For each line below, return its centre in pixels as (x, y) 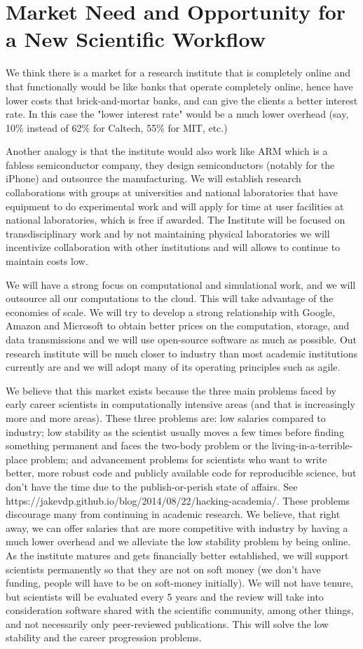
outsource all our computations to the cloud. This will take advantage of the (170, 298)
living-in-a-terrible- (312, 445)
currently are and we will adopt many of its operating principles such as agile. (173, 367)
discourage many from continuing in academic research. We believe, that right (173, 514)
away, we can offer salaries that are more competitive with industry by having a (177, 527)
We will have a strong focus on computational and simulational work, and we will (181, 284)
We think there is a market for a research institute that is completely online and (178, 73)
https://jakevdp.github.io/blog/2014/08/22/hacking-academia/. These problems (178, 500)
